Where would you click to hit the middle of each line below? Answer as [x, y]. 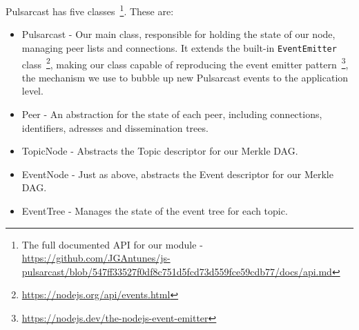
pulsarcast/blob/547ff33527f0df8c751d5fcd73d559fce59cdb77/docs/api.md [177, 271]
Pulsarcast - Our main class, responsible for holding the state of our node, [178, 34]
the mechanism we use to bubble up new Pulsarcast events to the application [185, 77]
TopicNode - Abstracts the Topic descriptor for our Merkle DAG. [160, 151]
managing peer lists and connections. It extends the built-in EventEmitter [179, 47]
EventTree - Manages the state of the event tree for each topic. [155, 210]
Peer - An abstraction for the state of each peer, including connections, [172, 114]
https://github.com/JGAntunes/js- [96, 258]
